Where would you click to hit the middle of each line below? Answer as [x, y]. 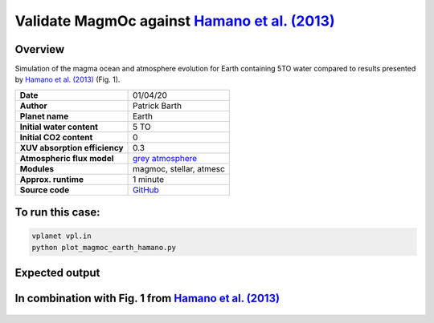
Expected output [57, 273]
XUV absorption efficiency [72, 147]
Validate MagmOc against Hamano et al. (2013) [175, 21]
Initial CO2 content [56, 137]
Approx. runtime [52, 179]
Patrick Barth [158, 106]
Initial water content [59, 127]
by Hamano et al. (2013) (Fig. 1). [68, 79]
